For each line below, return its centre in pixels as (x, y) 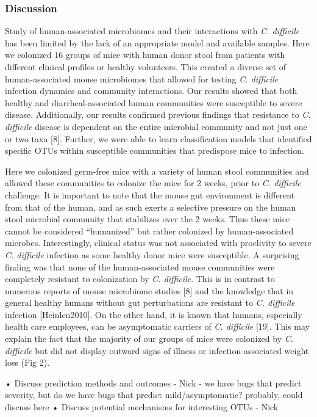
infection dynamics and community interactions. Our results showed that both (151, 91)
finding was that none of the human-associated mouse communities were (140, 267)
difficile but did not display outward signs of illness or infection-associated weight (157, 350)
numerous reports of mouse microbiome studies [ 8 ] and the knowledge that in (149, 290)
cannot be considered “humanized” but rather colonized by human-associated (149, 230)
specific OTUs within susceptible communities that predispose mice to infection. (155, 150)
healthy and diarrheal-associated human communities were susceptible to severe (154, 102)
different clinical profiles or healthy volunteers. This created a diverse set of (146, 67)
